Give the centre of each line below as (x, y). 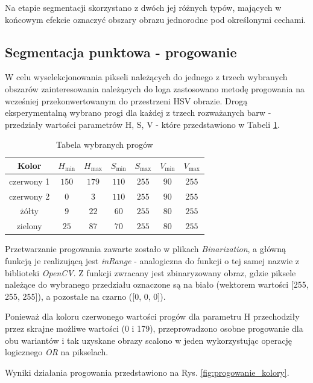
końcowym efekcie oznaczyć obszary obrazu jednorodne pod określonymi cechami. (156, 19)
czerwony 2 (30, 196)
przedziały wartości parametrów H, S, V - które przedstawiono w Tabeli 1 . (142, 124)
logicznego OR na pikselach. (57, 352)
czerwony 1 (30, 181)
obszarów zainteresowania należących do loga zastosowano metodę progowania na (155, 88)
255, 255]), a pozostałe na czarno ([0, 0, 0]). (85, 296)
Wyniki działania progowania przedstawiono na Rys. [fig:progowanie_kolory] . (147, 372)
